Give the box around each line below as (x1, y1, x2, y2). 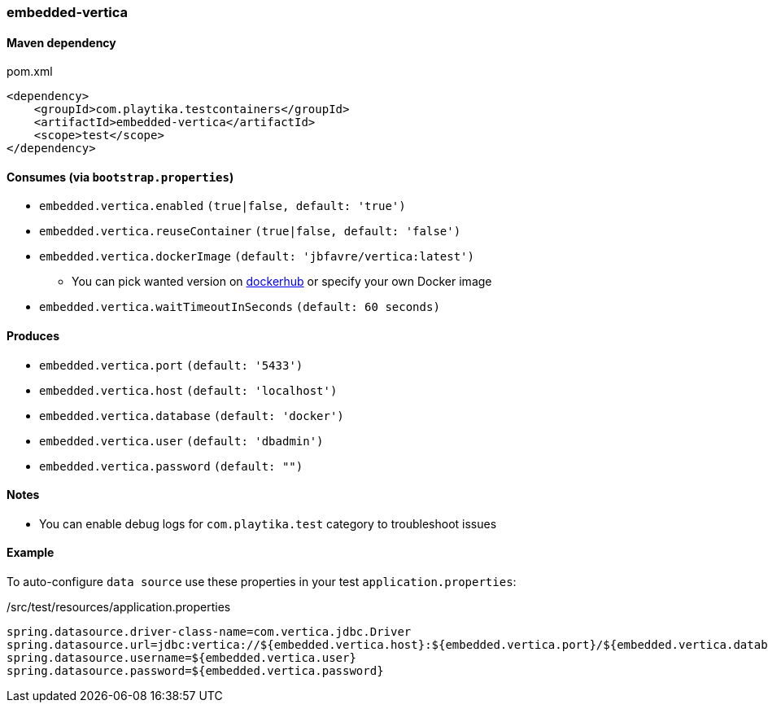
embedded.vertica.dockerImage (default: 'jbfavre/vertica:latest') (39, 250, 474, 264)
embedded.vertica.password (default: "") (39, 459, 303, 473)
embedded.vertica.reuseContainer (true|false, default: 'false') (39, 225, 461, 239)
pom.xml (7, 64, 53, 79)
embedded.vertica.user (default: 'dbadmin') (39, 434, 324, 448)
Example (7, 545, 55, 560)
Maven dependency (7, 35, 116, 50)
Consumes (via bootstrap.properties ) (7, 169, 234, 184)
